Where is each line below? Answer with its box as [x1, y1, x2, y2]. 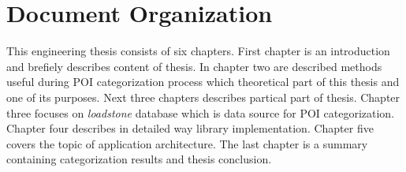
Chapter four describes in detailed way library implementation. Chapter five [6, 120, 374, 136]
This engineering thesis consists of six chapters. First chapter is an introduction [6, 43, 390, 59]
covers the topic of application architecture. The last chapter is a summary [6, 135, 368, 151]
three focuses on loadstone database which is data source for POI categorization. [6, 104, 395, 121]
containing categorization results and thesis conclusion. [6, 151, 272, 167]
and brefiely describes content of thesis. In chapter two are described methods [6, 58, 382, 74]
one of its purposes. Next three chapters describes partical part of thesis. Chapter [6, 88, 400, 105]
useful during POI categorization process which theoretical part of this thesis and [6, 73, 400, 90]
